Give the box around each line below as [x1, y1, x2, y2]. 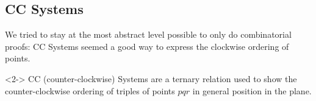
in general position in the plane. [192, 84, 312, 97]
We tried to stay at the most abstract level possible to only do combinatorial [5, 28, 292, 41]
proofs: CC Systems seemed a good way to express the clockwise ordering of [5, 40, 289, 52]
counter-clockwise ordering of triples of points [5, 84, 175, 97]
